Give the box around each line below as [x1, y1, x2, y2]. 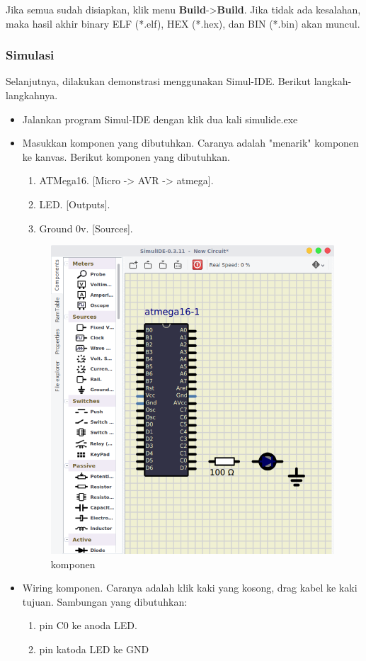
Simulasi [6, 46, 55, 64]
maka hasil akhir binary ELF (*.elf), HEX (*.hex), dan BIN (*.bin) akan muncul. [6, 16, 360, 30]
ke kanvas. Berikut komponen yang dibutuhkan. [22, 149, 230, 164]
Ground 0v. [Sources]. [39, 220, 133, 235]
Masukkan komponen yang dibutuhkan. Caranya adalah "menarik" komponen [22, 135, 359, 150]
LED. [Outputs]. [39, 196, 110, 211]
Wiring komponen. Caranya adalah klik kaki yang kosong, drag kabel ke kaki [22, 580, 358, 595]
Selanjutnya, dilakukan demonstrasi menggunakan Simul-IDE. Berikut [6, 74, 311, 89]
